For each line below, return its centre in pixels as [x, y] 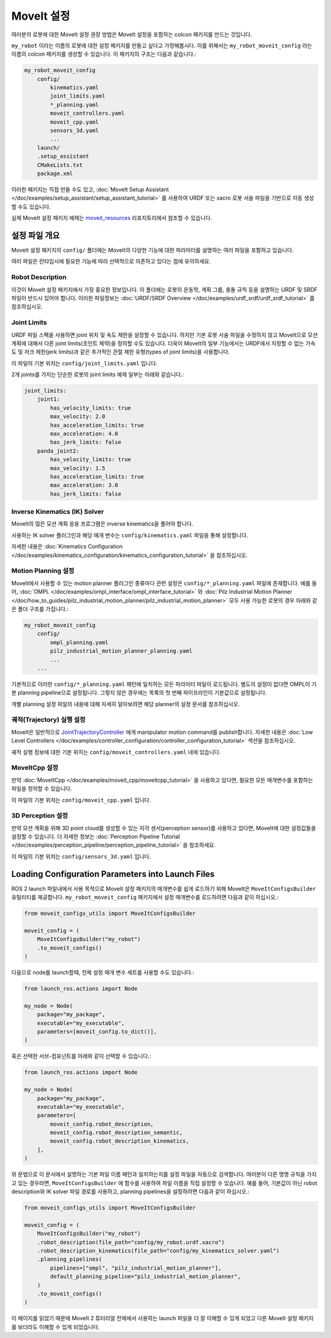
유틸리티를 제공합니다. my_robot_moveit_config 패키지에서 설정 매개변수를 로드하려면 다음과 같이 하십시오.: [145, 897]
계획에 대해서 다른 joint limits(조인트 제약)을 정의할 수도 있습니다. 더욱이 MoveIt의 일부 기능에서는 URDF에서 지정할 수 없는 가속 [163, 343]
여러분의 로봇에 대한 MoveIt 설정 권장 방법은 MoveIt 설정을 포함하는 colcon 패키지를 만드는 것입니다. [132, 34]
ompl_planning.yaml [79, 642]
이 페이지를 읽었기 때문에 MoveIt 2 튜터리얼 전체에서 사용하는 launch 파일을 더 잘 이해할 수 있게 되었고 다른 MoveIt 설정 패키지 [162, 1318]
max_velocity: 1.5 [78, 468]
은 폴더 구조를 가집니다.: [40, 609]
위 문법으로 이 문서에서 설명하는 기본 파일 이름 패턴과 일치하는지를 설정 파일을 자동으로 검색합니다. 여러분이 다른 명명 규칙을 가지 [164, 1174]
